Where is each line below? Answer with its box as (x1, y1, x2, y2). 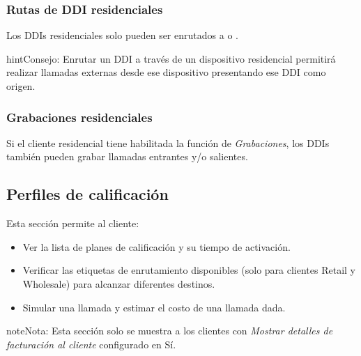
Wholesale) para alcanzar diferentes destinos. (22, 276, 215, 291)
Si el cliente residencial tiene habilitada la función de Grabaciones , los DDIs (6, 135, 330, 150)
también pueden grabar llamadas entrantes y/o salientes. (6, 149, 248, 164)
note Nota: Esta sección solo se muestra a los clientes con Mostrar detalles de (6, 323, 333, 338)
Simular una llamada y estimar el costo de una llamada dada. (22, 300, 286, 314)
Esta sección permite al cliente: (6, 216, 139, 231)
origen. (6, 79, 36, 93)
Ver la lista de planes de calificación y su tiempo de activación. (22, 239, 291, 254)
